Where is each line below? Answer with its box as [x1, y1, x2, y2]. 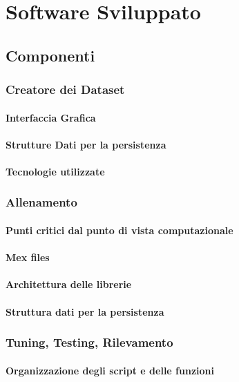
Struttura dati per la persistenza [6, 304, 164, 318]
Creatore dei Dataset [6, 81, 125, 98]
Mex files [6, 250, 50, 265]
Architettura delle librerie [6, 277, 132, 292]
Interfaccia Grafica [6, 110, 96, 124]
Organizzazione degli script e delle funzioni [6, 363, 214, 377]
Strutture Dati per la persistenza [6, 137, 166, 151]
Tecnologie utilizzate [6, 164, 105, 178]
